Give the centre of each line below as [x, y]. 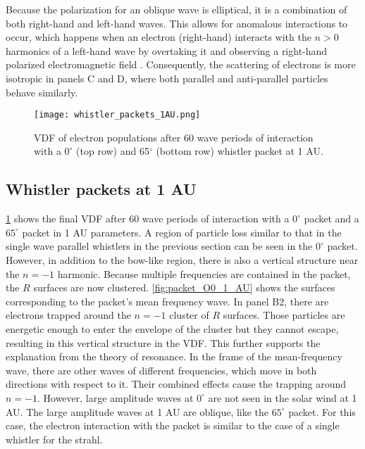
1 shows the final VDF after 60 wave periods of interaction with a [148, 219]
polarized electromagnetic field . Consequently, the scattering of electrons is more [181, 64]
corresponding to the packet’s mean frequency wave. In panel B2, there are [167, 301]
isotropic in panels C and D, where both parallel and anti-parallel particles [167, 78]
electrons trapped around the [68, 315]
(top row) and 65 [113, 151]
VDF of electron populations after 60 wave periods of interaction [174, 137]
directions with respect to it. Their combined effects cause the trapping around [176, 384]
